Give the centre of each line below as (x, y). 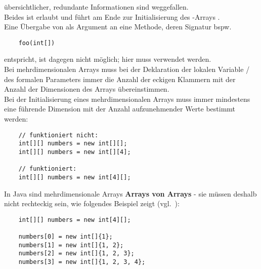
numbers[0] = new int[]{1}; (66, 237)
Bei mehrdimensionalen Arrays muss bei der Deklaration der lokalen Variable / (127, 69)
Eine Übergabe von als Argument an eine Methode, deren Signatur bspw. (118, 27)
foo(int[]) (37, 43)
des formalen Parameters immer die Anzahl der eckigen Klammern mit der (120, 79)
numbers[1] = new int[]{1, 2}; (71, 245)
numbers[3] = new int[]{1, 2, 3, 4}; (82, 262)
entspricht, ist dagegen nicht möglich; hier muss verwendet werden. (108, 59)
